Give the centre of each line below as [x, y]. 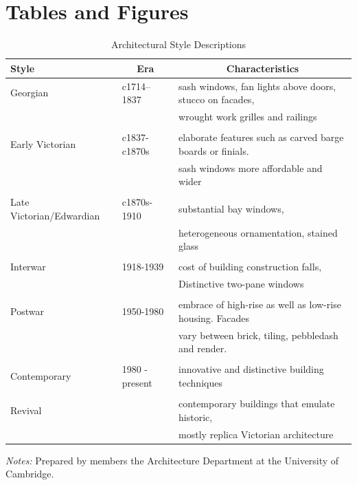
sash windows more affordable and [251, 168]
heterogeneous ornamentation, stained [258, 232]
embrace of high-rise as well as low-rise [260, 304]
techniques [200, 382]
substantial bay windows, [231, 209]
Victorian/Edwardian [55, 215]
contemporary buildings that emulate [257, 403]
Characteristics [263, 68]
